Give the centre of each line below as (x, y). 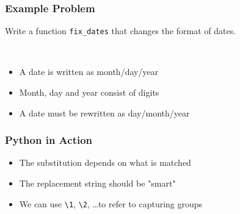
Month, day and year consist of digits (89, 92)
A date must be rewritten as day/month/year (104, 112)
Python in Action (49, 140)
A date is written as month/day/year (89, 72)
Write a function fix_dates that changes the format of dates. (121, 31)
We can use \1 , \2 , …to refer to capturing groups (111, 203)
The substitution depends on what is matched (105, 162)
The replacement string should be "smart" (97, 183)
